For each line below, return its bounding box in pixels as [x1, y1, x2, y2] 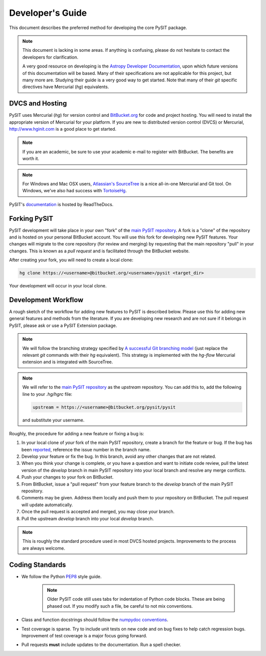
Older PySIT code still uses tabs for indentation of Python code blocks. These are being [47, 596, 225, 602]
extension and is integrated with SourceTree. [22, 359, 113, 365]
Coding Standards [9, 560, 66, 569]
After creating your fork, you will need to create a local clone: [9, 257, 133, 263]
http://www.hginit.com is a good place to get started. [9, 126, 117, 132]
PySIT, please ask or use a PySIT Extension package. [9, 322, 117, 328]
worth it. [22, 156, 39, 162]
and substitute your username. [22, 417, 85, 423]
